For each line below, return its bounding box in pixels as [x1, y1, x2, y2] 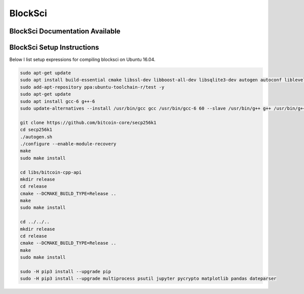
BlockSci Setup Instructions [9, 43, 99, 52]
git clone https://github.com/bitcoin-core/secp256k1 [20, 120, 157, 125]
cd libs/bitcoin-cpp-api [20, 169, 82, 175]
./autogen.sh [20, 134, 53, 139]
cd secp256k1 [20, 127, 53, 133]
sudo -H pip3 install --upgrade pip [20, 269, 111, 274]
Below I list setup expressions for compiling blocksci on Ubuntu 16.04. [9, 56, 156, 63]
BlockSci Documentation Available [9, 27, 121, 35]
